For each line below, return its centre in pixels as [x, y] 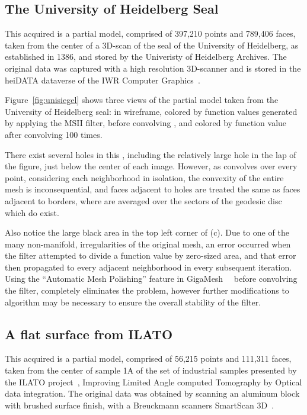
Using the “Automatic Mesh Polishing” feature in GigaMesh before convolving [151, 279]
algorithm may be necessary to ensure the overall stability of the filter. [133, 302]
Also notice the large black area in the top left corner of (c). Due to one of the [147, 232]
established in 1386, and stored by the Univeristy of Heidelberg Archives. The [146, 57]
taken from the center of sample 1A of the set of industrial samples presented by [151, 370]
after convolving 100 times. [54, 134]
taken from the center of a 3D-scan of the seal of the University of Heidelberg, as [152, 45]
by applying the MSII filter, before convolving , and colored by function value [146, 123]
